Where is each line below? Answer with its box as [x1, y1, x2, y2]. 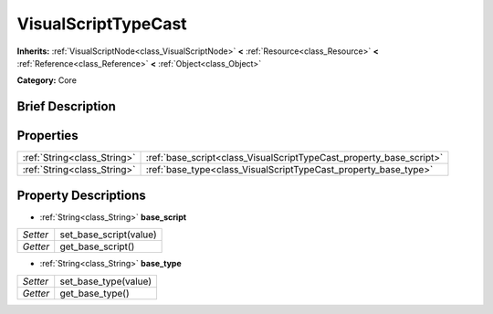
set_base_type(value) [59, 275, 152, 288]
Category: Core [16, 75, 78, 86]
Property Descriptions [16, 187, 146, 203]
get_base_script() [59, 240, 135, 253]
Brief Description [16, 99, 116, 114]
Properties [16, 128, 79, 143]
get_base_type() [59, 287, 130, 299]
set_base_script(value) [59, 228, 157, 241]
